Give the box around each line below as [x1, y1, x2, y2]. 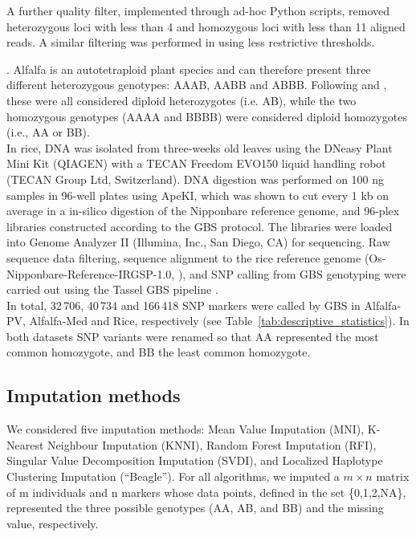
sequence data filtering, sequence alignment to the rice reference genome [6, 249, 361, 266]
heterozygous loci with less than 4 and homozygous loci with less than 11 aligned [6, 18, 406, 35]
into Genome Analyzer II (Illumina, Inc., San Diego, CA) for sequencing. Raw [6, 234, 390, 250]
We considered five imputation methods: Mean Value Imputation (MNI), [6, 421, 365, 437]
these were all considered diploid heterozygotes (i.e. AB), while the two [6, 92, 357, 108]
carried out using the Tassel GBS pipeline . [6, 281, 218, 298]
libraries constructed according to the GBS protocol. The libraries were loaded [6, 218, 393, 234]
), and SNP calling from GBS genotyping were [177, 265, 406, 282]
